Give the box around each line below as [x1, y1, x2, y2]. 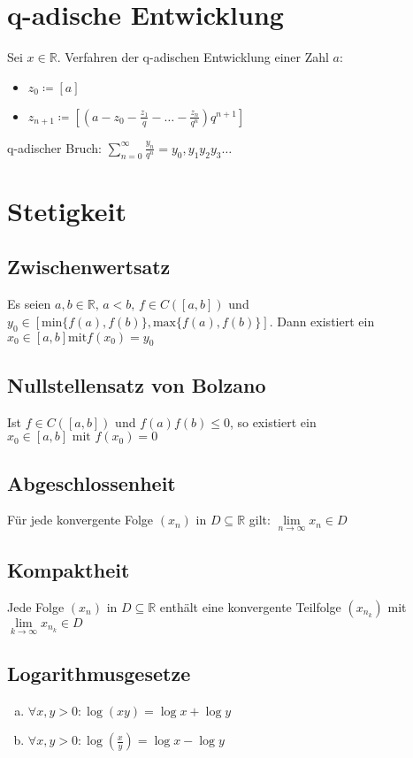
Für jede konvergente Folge [7, 510, 154, 529]
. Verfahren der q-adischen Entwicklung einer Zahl [57, 48, 329, 66]
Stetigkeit [7, 192, 127, 228]
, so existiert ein [229, 412, 317, 431]
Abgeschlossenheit [7, 469, 176, 496]
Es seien [7, 295, 51, 313]
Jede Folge [7, 597, 65, 616]
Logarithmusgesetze [7, 660, 191, 687]
